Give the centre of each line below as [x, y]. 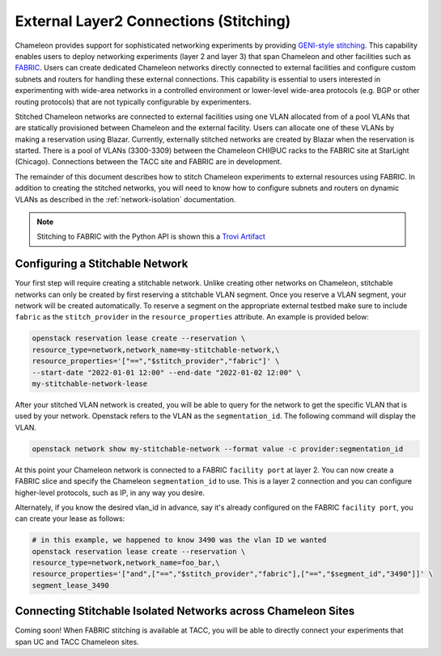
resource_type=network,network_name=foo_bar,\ [126, 563]
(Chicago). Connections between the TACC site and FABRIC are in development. [148, 162]
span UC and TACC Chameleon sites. [77, 641]
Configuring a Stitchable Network [102, 264]
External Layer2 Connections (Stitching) [153, 21]
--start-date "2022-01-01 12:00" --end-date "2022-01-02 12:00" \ [166, 372]
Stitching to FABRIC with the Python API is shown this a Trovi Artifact [151, 237]
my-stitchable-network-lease [90, 384]
